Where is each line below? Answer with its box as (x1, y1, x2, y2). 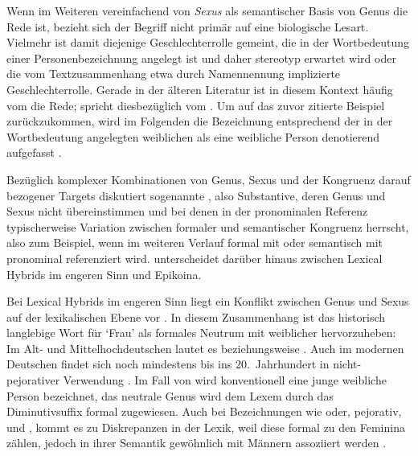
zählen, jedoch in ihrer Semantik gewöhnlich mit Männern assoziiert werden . (6, 434, 387, 451)
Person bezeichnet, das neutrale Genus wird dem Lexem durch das (6, 387, 334, 404)
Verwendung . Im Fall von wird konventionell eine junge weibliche (63, 372, 387, 388)
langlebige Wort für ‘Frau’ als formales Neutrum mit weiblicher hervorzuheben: (6, 324, 396, 341)
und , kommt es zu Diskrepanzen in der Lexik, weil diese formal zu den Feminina (6, 418, 405, 435)
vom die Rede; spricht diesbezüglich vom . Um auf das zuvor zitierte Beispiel (6, 97, 385, 113)
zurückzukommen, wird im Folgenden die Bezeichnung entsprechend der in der (6, 113, 393, 129)
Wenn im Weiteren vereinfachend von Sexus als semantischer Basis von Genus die (6, 2, 408, 18)
